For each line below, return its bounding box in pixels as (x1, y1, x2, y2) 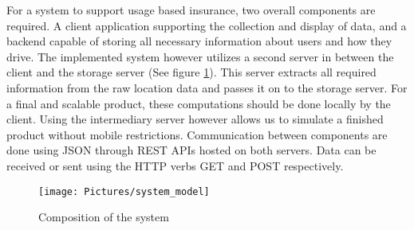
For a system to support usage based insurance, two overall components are (6, 2, 376, 18)
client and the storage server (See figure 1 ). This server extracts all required (6, 64, 377, 80)
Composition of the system (38, 209, 169, 225)
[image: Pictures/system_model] (38, 185, 210, 197)
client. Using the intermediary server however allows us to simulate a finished (6, 111, 384, 127)
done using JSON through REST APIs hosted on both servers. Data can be (6, 142, 377, 158)
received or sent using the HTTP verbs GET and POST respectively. (6, 157, 344, 173)
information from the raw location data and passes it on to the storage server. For (6, 79, 408, 96)
